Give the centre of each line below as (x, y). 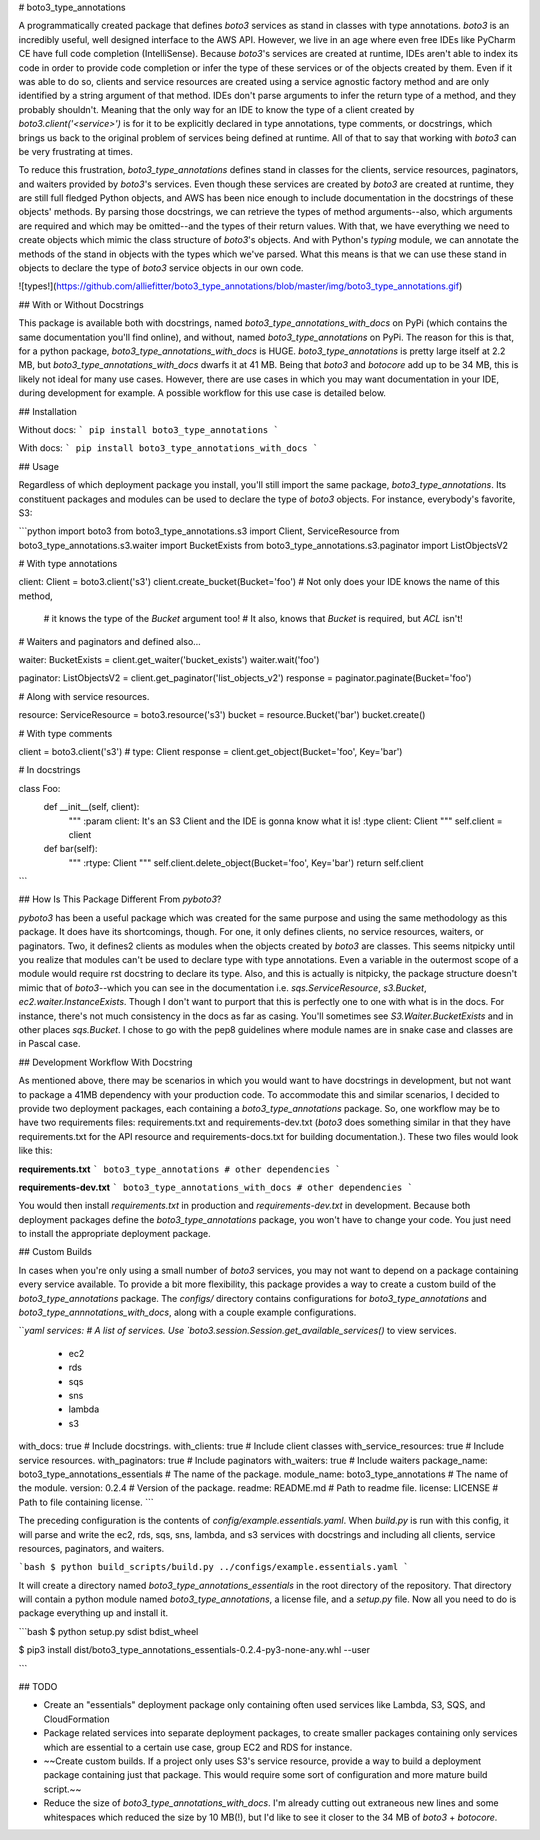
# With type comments (65, 733)
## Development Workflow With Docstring (105, 1062)
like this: (35, 1151)
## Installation (47, 411)
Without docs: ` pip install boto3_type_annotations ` (148, 429)
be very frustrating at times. (76, 151)
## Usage (39, 466)
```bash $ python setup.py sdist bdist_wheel (108, 1631)
